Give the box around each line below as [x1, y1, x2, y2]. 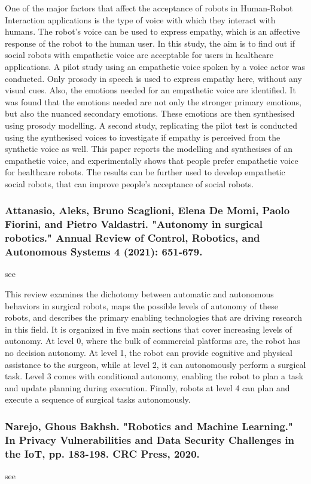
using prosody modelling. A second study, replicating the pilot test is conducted [5, 118, 298, 131]
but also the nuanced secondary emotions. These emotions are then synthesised [5, 107, 295, 120]
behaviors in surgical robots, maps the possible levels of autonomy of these [5, 299, 278, 312]
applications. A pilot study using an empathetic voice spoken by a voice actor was [5, 60, 306, 72]
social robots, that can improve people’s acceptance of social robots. [5, 177, 254, 190]
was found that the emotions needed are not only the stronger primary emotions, [5, 95, 301, 108]
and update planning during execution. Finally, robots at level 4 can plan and [5, 381, 290, 394]
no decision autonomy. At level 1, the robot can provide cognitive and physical [5, 346, 292, 359]
